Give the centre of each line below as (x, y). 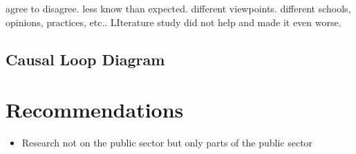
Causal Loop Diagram (85, 59)
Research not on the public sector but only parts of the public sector (167, 143)
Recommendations (95, 110)
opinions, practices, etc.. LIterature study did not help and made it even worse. (174, 22)
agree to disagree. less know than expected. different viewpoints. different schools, (178, 8)
